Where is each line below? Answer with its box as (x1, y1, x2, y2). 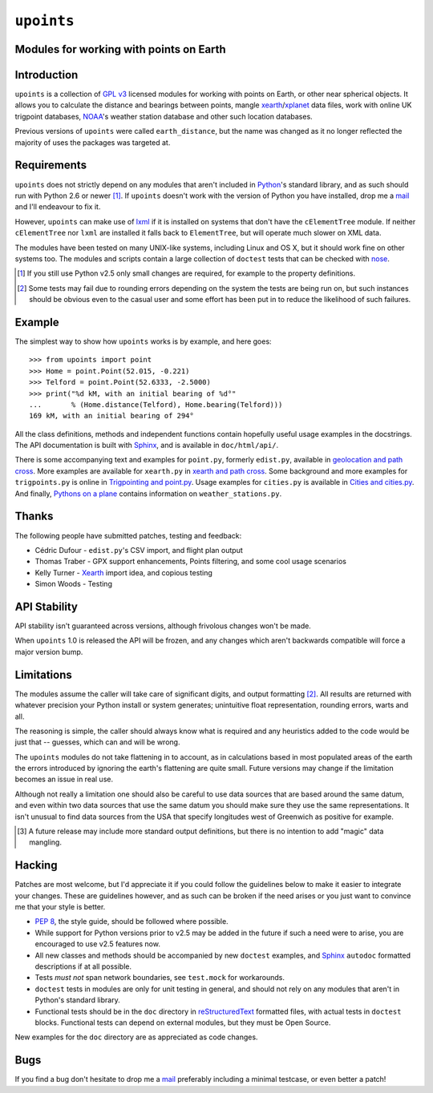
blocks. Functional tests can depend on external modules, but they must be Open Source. (34, 1018, 331, 1027)
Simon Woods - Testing (34, 579, 112, 589)
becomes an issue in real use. (14, 774, 114, 784)
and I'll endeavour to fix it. (14, 202, 101, 212)
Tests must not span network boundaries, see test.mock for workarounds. (34, 973, 285, 982)
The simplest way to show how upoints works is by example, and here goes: (14, 337, 272, 346)
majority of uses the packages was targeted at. (14, 137, 171, 147)
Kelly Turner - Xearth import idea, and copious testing (34, 567, 212, 577)
